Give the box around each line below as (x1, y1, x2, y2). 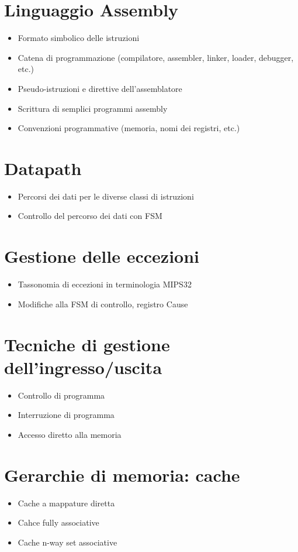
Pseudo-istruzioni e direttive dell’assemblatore (18, 82, 182, 94)
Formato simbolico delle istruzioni (18, 32, 140, 44)
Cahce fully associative (18, 516, 99, 529)
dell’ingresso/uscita (4, 355, 162, 379)
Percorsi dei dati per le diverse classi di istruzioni (18, 190, 194, 202)
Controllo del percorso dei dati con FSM (18, 210, 162, 222)
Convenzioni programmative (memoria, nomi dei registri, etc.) (18, 122, 240, 134)
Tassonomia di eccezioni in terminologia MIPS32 (18, 278, 192, 290)
